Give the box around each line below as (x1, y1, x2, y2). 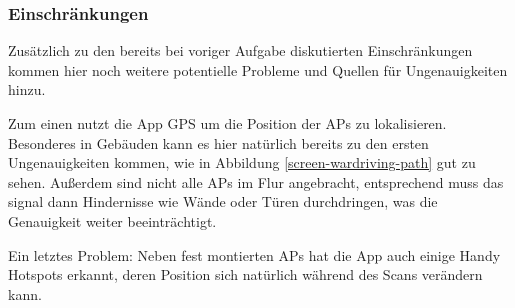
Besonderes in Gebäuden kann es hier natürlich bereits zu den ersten (8, 132, 429, 153)
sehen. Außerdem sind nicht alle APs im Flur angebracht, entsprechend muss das (8, 171, 504, 192)
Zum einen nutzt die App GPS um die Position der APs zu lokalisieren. (8, 113, 447, 133)
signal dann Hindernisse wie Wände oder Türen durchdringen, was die (8, 191, 438, 212)
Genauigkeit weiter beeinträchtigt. (8, 210, 217, 231)
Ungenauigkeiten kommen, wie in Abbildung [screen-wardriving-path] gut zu (8, 152, 476, 173)
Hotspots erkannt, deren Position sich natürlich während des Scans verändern (8, 264, 483, 285)
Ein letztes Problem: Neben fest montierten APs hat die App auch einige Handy (8, 244, 501, 265)
